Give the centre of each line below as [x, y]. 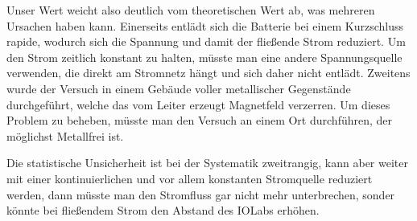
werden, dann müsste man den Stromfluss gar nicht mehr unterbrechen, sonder [201, 194]
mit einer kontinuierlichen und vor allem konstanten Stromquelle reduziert [190, 178]
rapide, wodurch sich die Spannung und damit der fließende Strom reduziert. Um [206, 41]
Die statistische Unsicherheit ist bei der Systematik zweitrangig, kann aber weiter [207, 163]
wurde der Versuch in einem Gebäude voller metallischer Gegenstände [179, 88]
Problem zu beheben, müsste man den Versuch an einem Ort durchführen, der [200, 120]
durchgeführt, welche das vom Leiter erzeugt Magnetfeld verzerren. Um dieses [198, 104]
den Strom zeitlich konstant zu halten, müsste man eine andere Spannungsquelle [204, 57]
